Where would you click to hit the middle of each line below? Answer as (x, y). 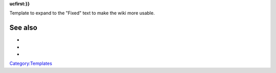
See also (24, 28)
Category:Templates (31, 63)
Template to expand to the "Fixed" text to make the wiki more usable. (82, 13)
